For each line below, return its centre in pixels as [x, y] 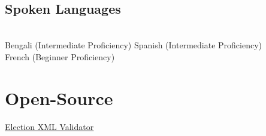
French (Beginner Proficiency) [60, 56]
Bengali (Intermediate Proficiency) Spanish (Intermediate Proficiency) [134, 45]
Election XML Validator [49, 126]
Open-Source [59, 98]
